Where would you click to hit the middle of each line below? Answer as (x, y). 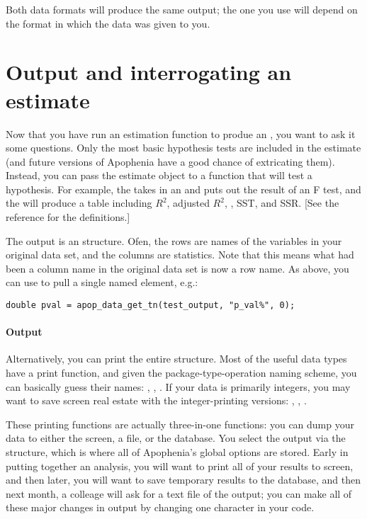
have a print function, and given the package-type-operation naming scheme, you (181, 373)
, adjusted (188, 203)
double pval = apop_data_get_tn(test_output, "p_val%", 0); (151, 306)
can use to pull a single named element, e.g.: (102, 282)
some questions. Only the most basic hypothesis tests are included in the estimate (183, 148)
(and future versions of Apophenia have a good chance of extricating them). (170, 161)
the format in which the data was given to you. (108, 23)
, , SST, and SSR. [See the (282, 203)
